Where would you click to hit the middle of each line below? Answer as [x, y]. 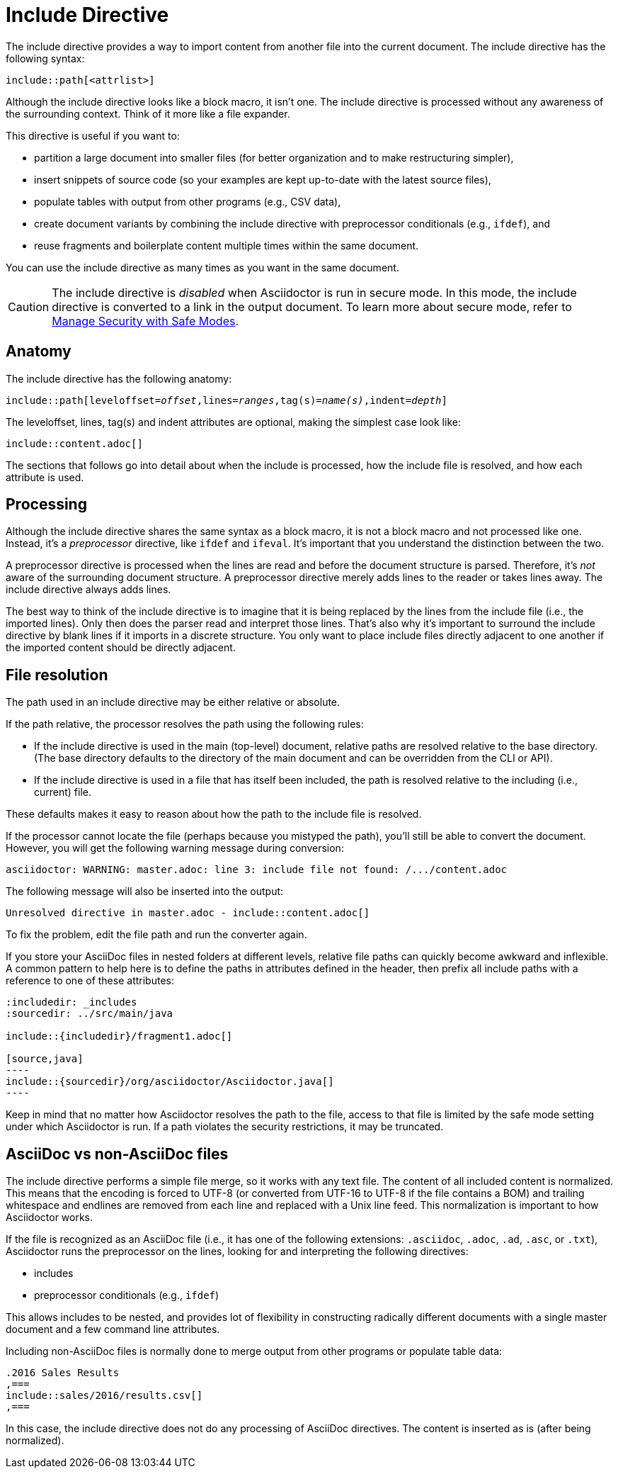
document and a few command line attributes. [113, 1329]
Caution [29, 306]
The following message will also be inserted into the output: [145, 891]
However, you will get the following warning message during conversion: [175, 848]
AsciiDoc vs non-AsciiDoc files [117, 1154]
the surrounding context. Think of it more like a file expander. [148, 113]
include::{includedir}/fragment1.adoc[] [119, 1036]
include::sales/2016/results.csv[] [104, 1396]
